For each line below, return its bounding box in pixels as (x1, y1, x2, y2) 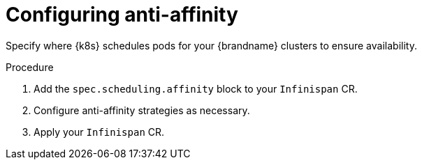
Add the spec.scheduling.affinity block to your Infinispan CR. (34, 82, 358, 95)
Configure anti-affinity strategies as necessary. (34, 104, 250, 116)
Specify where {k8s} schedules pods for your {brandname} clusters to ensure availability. (6, 39, 417, 52)
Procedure (6, 61, 54, 73)
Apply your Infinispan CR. (34, 125, 165, 138)
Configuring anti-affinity (6, 3, 238, 26)
